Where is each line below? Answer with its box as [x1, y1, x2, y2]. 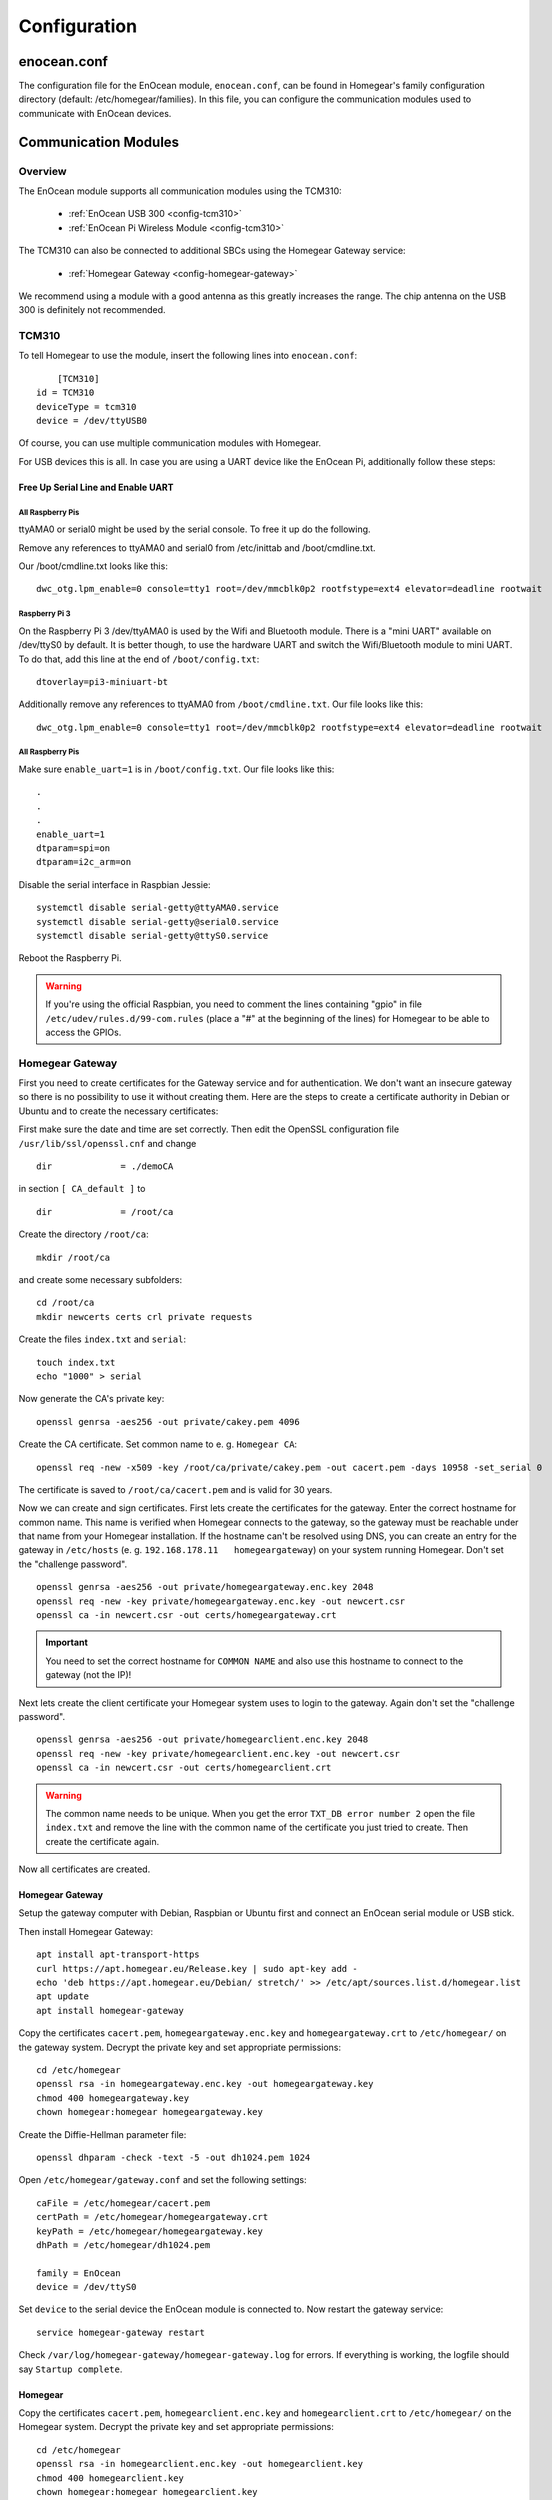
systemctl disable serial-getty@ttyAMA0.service [36, 902, 279, 914]
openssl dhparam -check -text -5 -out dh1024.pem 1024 [36, 2151, 311, 2163]
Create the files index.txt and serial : [18, 1333, 187, 1345]
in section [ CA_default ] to [18, 1183, 146, 1195]
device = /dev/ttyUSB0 [36, 415, 148, 427]
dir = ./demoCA [36, 1161, 174, 1172]
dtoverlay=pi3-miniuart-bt [36, 676, 169, 687]
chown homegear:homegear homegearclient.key [36, 2486, 259, 2497]
